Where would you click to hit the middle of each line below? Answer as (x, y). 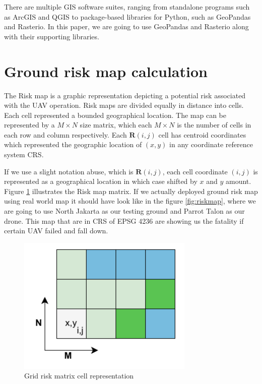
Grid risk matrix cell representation (79, 376)
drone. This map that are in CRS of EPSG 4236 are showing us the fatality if (124, 220)
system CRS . (24, 154)
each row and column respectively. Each (65, 134)
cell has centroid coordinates (202, 134)
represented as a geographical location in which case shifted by (101, 181)
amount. (238, 181)
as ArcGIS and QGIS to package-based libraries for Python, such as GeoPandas (127, 16)
